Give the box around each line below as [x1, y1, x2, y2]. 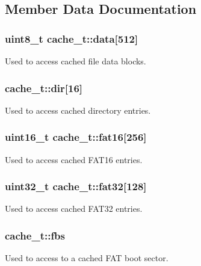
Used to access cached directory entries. [5, 104, 151, 116]
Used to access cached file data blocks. [5, 55, 146, 67]
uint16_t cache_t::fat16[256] [5, 129, 147, 144]
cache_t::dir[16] [5, 80, 83, 95]
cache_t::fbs [5, 227, 66, 243]
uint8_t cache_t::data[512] [5, 31, 138, 46]
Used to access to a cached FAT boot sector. [5, 252, 169, 264]
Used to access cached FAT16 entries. [5, 153, 143, 165]
